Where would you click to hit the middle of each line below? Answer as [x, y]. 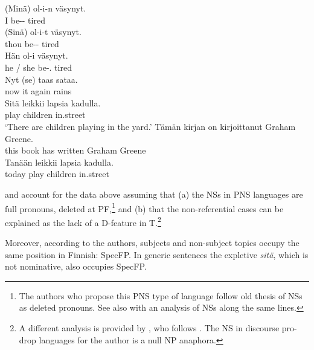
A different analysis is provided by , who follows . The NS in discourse [149, 327]
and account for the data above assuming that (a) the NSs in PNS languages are [154, 194]
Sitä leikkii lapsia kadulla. [53, 102]
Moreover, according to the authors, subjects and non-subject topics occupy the [152, 242]
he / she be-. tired [38, 67]
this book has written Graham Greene [75, 150]
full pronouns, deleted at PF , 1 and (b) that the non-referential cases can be [144, 207]
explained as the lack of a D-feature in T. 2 [83, 221]
